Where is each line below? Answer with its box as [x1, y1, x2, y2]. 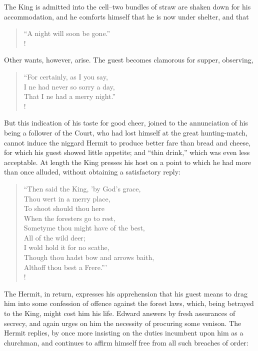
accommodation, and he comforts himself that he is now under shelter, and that [4, 11, 249, 21]
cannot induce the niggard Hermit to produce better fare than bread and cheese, [4, 137, 251, 147]
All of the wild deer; [23, 232, 85, 242]
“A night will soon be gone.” [23, 28, 110, 38]
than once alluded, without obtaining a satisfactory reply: [4, 166, 181, 177]
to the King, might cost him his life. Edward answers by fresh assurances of [4, 308, 235, 318]
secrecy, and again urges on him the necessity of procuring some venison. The [4, 317, 241, 328]
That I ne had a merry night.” [23, 91, 116, 101]
